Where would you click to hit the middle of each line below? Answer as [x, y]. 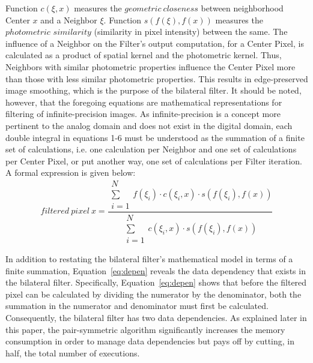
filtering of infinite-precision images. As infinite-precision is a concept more [143, 114]
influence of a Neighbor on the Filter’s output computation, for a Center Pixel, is [155, 43]
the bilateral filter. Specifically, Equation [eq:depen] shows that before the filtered [156, 282]
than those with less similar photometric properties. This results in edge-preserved [157, 78]
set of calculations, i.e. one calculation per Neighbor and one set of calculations [151, 149]
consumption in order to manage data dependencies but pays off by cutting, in [150, 341]
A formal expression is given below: [71, 172]
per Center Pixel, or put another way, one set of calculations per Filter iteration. [154, 160]
